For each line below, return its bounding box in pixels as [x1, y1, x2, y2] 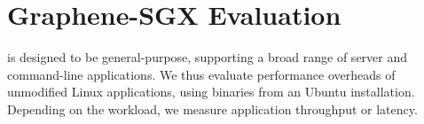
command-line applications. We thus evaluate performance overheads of [7, 65, 396, 83]
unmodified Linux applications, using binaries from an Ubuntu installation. [7, 82, 415, 101]
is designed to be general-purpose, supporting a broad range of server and [7, 48, 408, 66]
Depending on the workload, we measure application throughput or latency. [7, 99, 418, 118]
